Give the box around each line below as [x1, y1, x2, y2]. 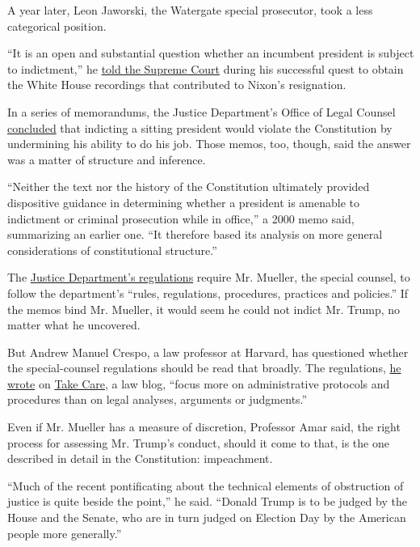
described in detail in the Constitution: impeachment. [7, 450, 273, 467]
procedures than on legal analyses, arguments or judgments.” [7, 391, 308, 408]
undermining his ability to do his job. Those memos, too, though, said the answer [7, 135, 411, 152]
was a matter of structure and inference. [7, 151, 206, 167]
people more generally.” [7, 524, 122, 541]
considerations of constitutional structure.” [7, 241, 217, 258]
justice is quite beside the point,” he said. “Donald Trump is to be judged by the [7, 493, 407, 510]
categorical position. [7, 17, 107, 34]
